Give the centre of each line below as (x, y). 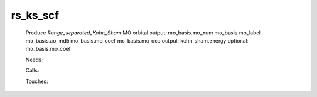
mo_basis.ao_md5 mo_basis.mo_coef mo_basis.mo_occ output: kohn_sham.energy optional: (137, 40)
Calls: (32, 71)
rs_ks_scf (35, 15)
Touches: (37, 81)
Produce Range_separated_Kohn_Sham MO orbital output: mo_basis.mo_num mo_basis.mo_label (143, 33)
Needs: (34, 60)
